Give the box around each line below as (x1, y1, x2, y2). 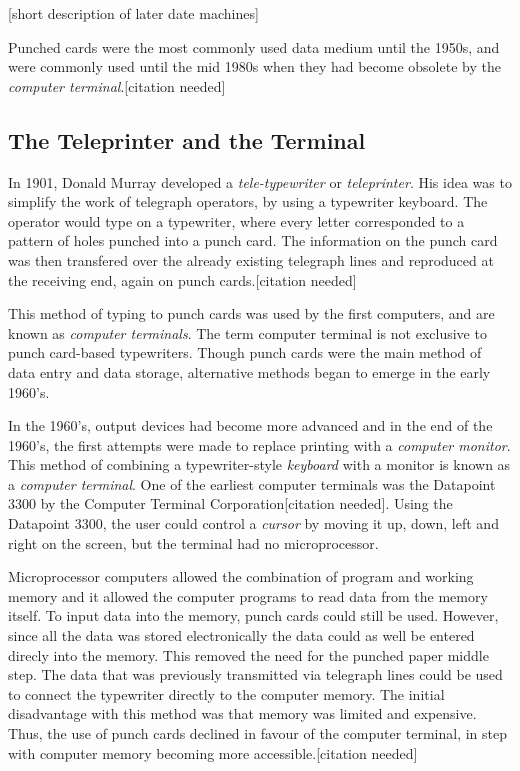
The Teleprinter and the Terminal (8, 124, 366, 155)
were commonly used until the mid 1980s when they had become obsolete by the (8, 56, 501, 77)
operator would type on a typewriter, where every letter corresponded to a (8, 210, 465, 231)
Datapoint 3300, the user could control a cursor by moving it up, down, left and (8, 513, 499, 534)
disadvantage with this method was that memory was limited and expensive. (8, 703, 477, 724)
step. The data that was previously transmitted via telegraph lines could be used (8, 664, 503, 685)
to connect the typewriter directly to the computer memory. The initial (8, 683, 445, 704)
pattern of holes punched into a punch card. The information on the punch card (8, 230, 498, 251)
